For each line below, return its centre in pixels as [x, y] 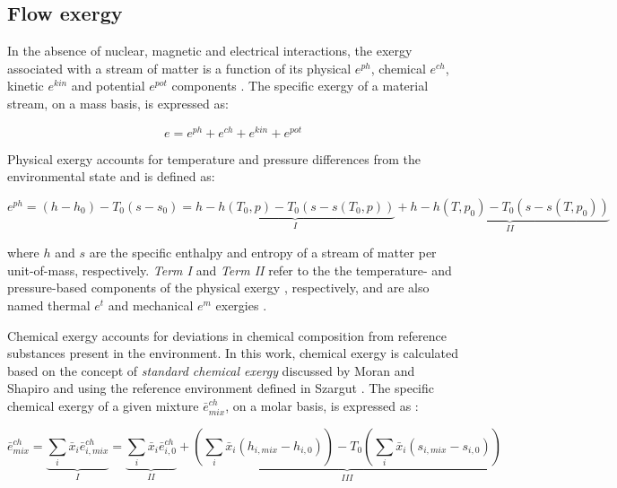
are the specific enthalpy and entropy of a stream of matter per [263, 253]
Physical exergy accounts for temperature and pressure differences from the [214, 158]
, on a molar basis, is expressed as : [322, 406]
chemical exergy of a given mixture [103, 406]
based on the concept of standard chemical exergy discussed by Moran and [211, 370]
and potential [108, 86]
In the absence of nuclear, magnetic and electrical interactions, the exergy [210, 51]
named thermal [49, 305]
